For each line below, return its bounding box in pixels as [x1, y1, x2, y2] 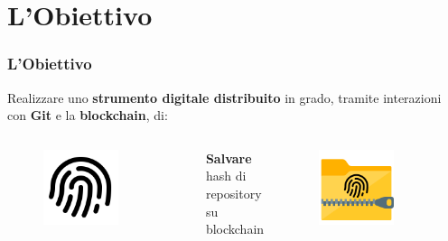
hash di [205, 166, 247, 185]
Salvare [205, 148, 252, 167]
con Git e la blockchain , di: [7, 106, 168, 125]
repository [205, 183, 262, 202]
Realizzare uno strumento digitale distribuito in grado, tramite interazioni [7, 88, 442, 107]
